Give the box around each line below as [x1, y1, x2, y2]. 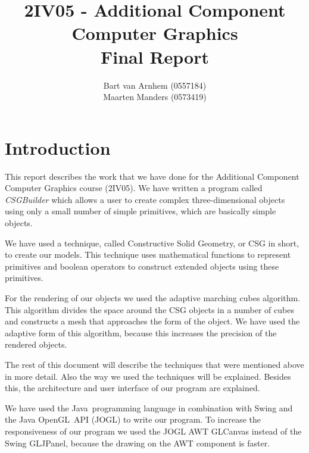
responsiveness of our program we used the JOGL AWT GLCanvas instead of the [5, 424, 302, 437]
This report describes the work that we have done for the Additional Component [5, 170, 299, 182]
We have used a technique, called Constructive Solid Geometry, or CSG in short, [5, 236, 299, 249]
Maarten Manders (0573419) [103, 90, 207, 103]
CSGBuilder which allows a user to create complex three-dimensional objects [5, 193, 285, 205]
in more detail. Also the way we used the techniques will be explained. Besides [5, 370, 291, 382]
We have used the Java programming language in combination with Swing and [5, 401, 293, 414]
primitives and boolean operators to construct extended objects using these [5, 260, 279, 272]
